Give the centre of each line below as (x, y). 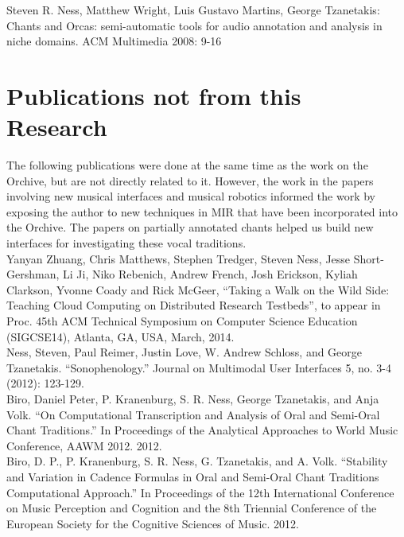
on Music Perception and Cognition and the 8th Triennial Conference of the (192, 508)
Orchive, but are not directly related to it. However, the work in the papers (190, 180)
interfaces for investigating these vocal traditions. (126, 243)
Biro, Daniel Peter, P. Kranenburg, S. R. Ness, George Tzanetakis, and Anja (193, 399)
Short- (369, 258)
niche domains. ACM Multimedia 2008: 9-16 (114, 41)
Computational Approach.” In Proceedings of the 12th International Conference (200, 492)
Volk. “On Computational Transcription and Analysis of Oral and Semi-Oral (193, 414)
